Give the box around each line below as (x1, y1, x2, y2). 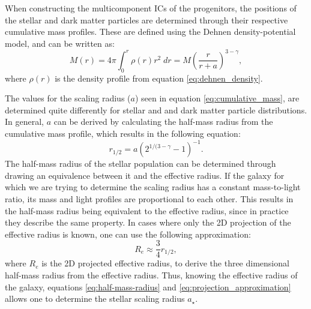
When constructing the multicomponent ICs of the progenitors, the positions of (5, 2, 297, 14)
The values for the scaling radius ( (5, 92, 131, 104)
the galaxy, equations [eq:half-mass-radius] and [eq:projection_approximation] (5, 280, 291, 293)
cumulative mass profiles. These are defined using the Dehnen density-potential (5, 25, 296, 38)
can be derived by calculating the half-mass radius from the (53, 115, 273, 128)
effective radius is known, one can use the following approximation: (5, 227, 251, 240)
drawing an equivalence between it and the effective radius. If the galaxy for (5, 169, 285, 181)
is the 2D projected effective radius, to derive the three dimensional (41, 257, 289, 269)
